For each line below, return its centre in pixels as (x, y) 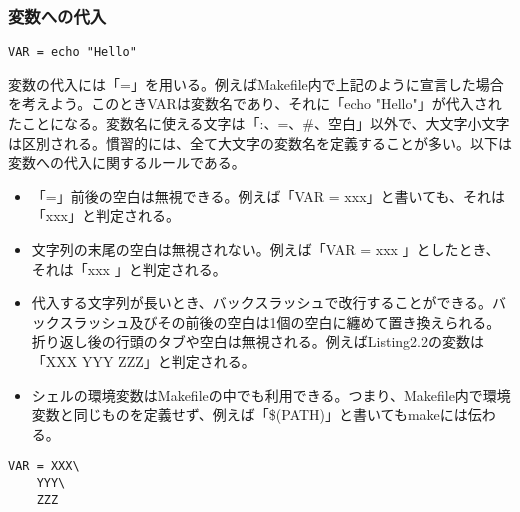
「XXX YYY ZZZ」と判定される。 (143, 361)
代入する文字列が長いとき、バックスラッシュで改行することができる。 (262, 302)
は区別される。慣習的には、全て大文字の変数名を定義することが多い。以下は (260, 142)
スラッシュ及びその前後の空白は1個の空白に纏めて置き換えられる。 (280, 321)
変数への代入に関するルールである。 (127, 162)
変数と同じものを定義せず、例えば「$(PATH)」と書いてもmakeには (249, 414)
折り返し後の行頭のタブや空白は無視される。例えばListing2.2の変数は (257, 341)
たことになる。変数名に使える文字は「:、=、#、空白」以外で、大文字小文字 (259, 123)
